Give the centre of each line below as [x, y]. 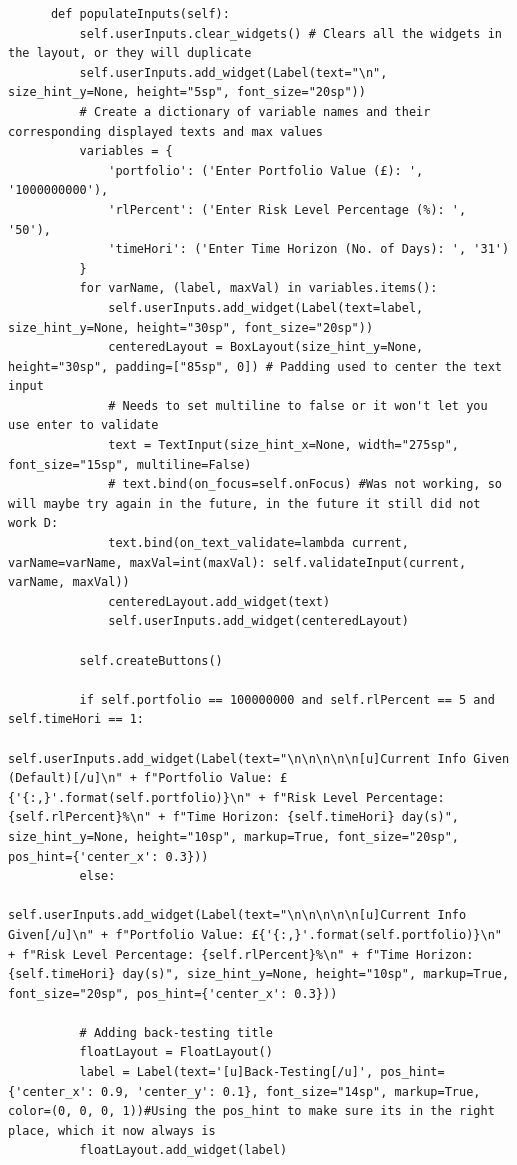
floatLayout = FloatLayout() [176, 1052]
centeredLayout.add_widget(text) [219, 601]
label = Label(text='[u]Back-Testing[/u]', [226, 1072]
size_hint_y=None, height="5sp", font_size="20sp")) [187, 92]
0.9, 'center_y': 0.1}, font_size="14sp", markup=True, [291, 1091]
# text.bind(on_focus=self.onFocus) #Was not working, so [305, 484]
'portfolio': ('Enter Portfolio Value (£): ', [266, 170]
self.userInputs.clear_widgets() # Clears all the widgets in [290, 33]
